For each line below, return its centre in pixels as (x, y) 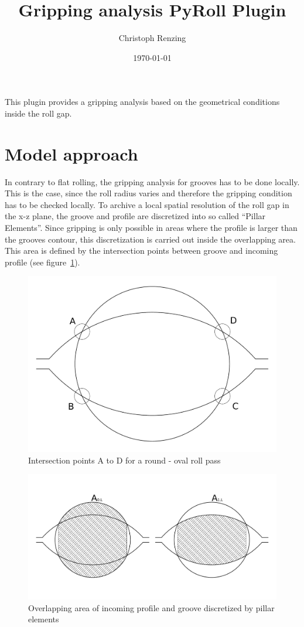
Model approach (71, 153)
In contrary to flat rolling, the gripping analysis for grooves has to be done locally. (152, 181)
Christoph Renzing (152, 38)
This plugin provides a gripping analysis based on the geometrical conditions (142, 102)
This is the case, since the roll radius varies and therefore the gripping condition (148, 193)
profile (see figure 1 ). (42, 262)
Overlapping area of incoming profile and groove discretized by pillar (151, 607)
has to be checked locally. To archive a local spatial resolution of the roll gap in (147, 204)
